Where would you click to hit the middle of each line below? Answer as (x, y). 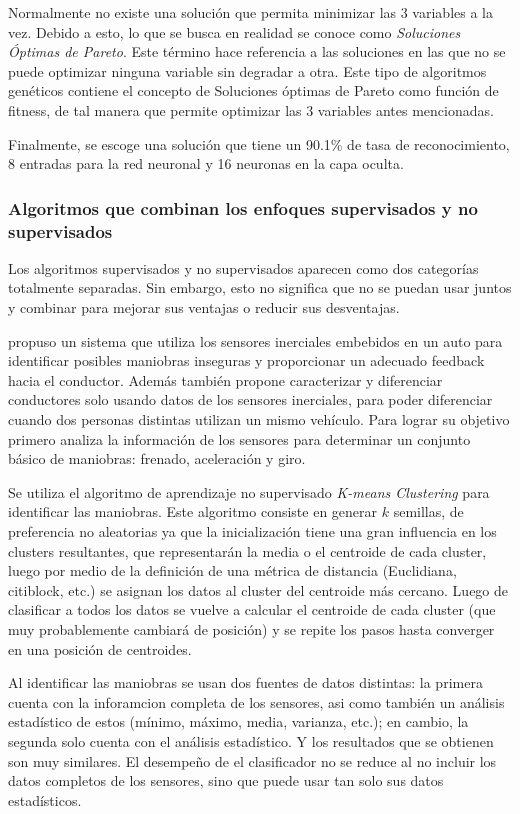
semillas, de (428, 511)
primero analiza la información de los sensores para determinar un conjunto (239, 438)
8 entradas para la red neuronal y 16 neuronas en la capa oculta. (206, 163)
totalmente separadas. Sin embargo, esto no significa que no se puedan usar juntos (260, 287)
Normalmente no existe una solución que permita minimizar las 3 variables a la (250, 12)
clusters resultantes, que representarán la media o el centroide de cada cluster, (247, 550)
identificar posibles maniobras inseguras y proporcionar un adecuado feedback (246, 360)
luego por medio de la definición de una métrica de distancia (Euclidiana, (232, 570)
